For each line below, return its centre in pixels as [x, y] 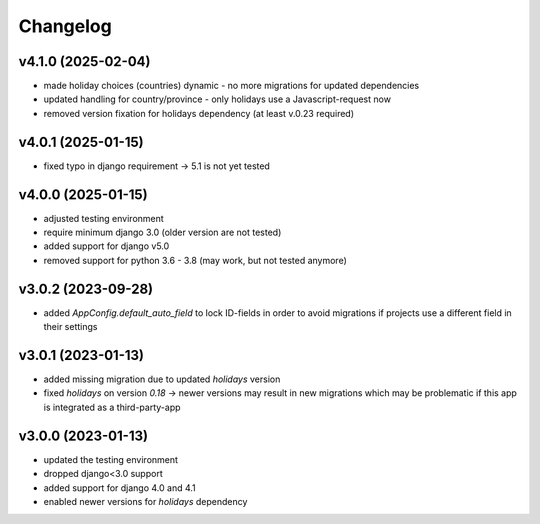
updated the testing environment [111, 459]
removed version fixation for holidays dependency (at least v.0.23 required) [199, 113]
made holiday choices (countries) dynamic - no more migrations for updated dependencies [231, 86]
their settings [70, 327]
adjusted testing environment [103, 218]
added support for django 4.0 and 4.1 [120, 487]
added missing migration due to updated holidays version [162, 379]
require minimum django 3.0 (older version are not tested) [162, 232]
